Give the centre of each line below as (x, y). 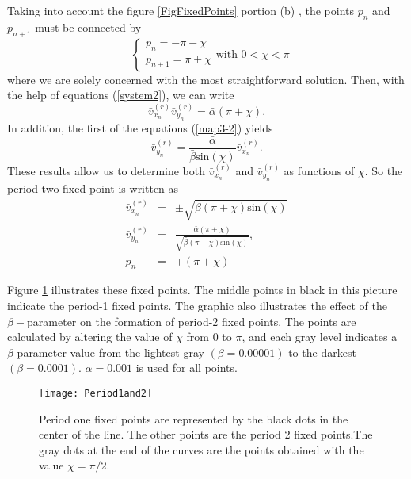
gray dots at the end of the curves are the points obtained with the (202, 449)
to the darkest (322, 352)
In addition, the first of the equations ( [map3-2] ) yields (140, 127)
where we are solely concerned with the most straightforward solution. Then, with (206, 79)
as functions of (319, 170)
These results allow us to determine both (107, 170)
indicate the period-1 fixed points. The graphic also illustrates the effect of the (197, 305)
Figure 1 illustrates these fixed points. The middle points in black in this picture (202, 290)
